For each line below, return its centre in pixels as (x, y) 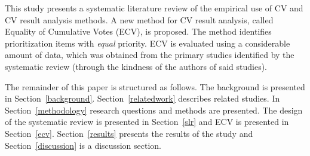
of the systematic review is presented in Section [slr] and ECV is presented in (147, 122)
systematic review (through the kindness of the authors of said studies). (136, 66)
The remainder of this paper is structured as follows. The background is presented (155, 86)
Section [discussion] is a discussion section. (83, 145)
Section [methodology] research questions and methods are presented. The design (154, 110)
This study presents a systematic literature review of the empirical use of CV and (154, 8)
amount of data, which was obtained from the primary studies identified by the (150, 55)
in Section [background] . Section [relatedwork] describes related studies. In (142, 98)
